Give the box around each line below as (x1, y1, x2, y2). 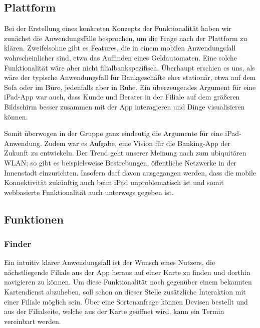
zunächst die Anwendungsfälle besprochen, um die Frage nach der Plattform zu (4, 32, 247, 43)
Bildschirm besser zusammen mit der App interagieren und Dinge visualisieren (4, 101, 245, 111)
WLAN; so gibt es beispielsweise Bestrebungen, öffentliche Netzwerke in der (4, 157, 237, 167)
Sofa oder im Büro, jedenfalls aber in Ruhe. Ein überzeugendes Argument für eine (4, 81, 256, 92)
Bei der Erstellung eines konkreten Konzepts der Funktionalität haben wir (4, 23, 232, 33)
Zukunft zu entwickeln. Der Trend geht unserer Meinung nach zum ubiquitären (4, 147, 246, 158)
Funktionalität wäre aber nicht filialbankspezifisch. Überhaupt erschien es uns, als (4, 62, 255, 72)
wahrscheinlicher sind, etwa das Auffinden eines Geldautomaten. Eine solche (4, 52, 237, 62)
